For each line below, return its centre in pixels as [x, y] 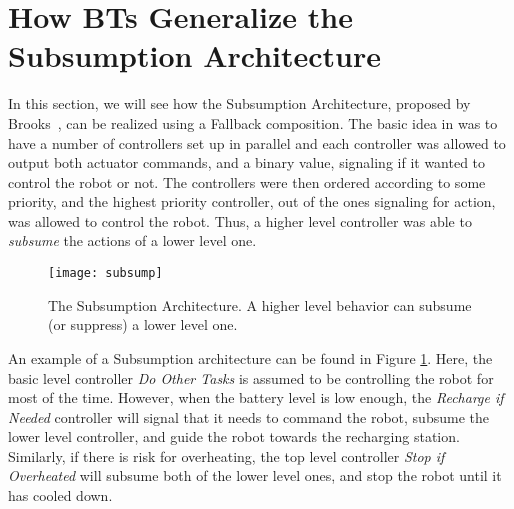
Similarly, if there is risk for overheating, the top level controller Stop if [226, 455]
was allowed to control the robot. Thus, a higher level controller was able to [240, 220]
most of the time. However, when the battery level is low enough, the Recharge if [256, 397]
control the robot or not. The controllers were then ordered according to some [247, 181]
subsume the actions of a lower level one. [132, 240]
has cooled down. [60, 495]
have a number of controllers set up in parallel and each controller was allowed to [257, 142]
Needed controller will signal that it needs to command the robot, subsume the [248, 416]
